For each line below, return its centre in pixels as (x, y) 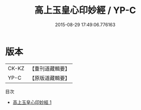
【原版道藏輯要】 (49, 78)
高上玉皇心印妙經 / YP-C (85, 10)
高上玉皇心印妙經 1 (32, 102)
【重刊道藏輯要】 (49, 69)
